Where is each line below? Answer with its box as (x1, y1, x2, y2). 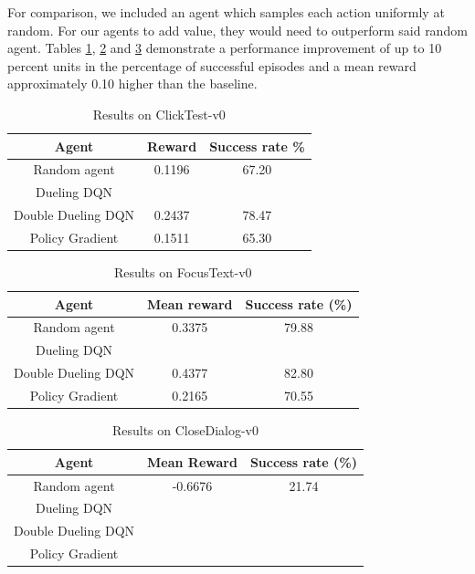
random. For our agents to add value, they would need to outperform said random (7, 20, 468, 39)
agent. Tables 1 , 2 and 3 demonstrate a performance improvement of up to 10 (7, 38, 442, 57)
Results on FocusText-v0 (113, 263, 252, 282)
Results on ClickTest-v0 (92, 104, 226, 123)
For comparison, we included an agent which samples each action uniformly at (7, 3, 445, 21)
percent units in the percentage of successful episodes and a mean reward (7, 56, 417, 75)
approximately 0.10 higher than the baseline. (7, 74, 258, 93)
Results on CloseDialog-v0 (111, 421, 259, 440)
